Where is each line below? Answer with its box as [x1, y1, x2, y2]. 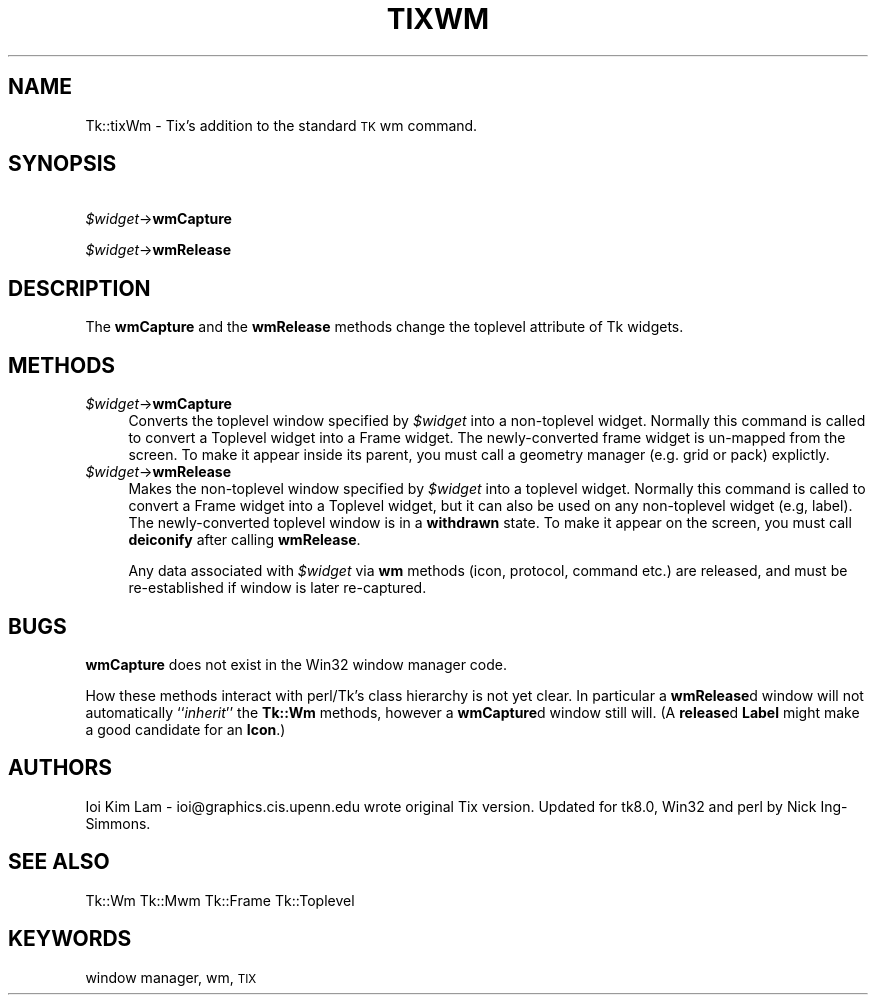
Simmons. [85, 814, 151, 832]
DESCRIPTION [8, 275, 151, 301]
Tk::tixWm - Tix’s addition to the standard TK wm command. [85, 116, 478, 134]
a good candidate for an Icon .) [85, 720, 286, 738]
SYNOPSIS [8, 151, 117, 177]
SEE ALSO [8, 849, 110, 875]
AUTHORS [8, 755, 113, 781]
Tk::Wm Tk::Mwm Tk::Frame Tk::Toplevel [85, 891, 355, 909]
